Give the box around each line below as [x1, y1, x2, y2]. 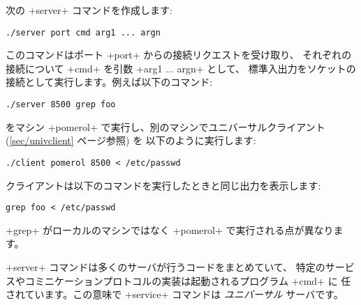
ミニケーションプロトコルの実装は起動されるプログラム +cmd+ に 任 [34, 273, 351, 288]
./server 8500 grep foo [6, 100, 116, 110]
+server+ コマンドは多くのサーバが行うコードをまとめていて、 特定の [6, 259, 325, 274]
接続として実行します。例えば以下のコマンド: [6, 75, 213, 89]
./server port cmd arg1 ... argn [6, 27, 161, 38]
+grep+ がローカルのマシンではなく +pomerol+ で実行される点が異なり [6, 222, 334, 237]
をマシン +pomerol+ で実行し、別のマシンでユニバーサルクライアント [6, 119, 325, 134]
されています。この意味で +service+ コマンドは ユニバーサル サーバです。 [6, 287, 344, 302]
